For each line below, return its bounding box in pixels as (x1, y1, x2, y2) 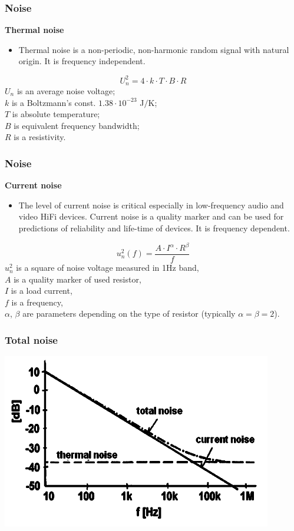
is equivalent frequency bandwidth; (14, 119, 140, 131)
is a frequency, (11, 296, 63, 308)
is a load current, (11, 284, 72, 297)
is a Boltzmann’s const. (11, 96, 96, 108)
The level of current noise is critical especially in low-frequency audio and (18, 198, 284, 211)
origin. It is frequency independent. (18, 55, 146, 67)
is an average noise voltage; (16, 84, 115, 97)
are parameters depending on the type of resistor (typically (22, 307, 236, 320)
